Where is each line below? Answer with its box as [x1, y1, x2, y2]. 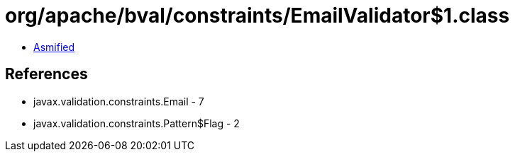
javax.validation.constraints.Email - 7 [33, 95, 204, 107]
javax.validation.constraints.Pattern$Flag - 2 [33, 117, 240, 129]
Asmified [33, 40, 75, 53]
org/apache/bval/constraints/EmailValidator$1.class [5, 4, 510, 28]
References [5, 65, 88, 83]
